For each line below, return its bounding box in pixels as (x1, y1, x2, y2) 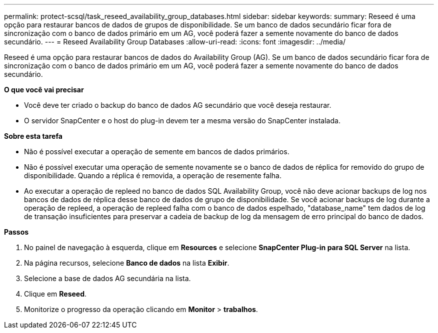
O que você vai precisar (4, 85, 84, 94)
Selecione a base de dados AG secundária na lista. (24, 274, 191, 283)
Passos (4, 228, 29, 236)
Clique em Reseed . (24, 290, 87, 298)
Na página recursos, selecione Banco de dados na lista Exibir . (24, 259, 229, 267)
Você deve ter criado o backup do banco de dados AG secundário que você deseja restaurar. (24, 101, 331, 109)
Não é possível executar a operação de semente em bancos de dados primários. (24, 147, 289, 156)
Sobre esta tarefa (4, 132, 62, 140)
